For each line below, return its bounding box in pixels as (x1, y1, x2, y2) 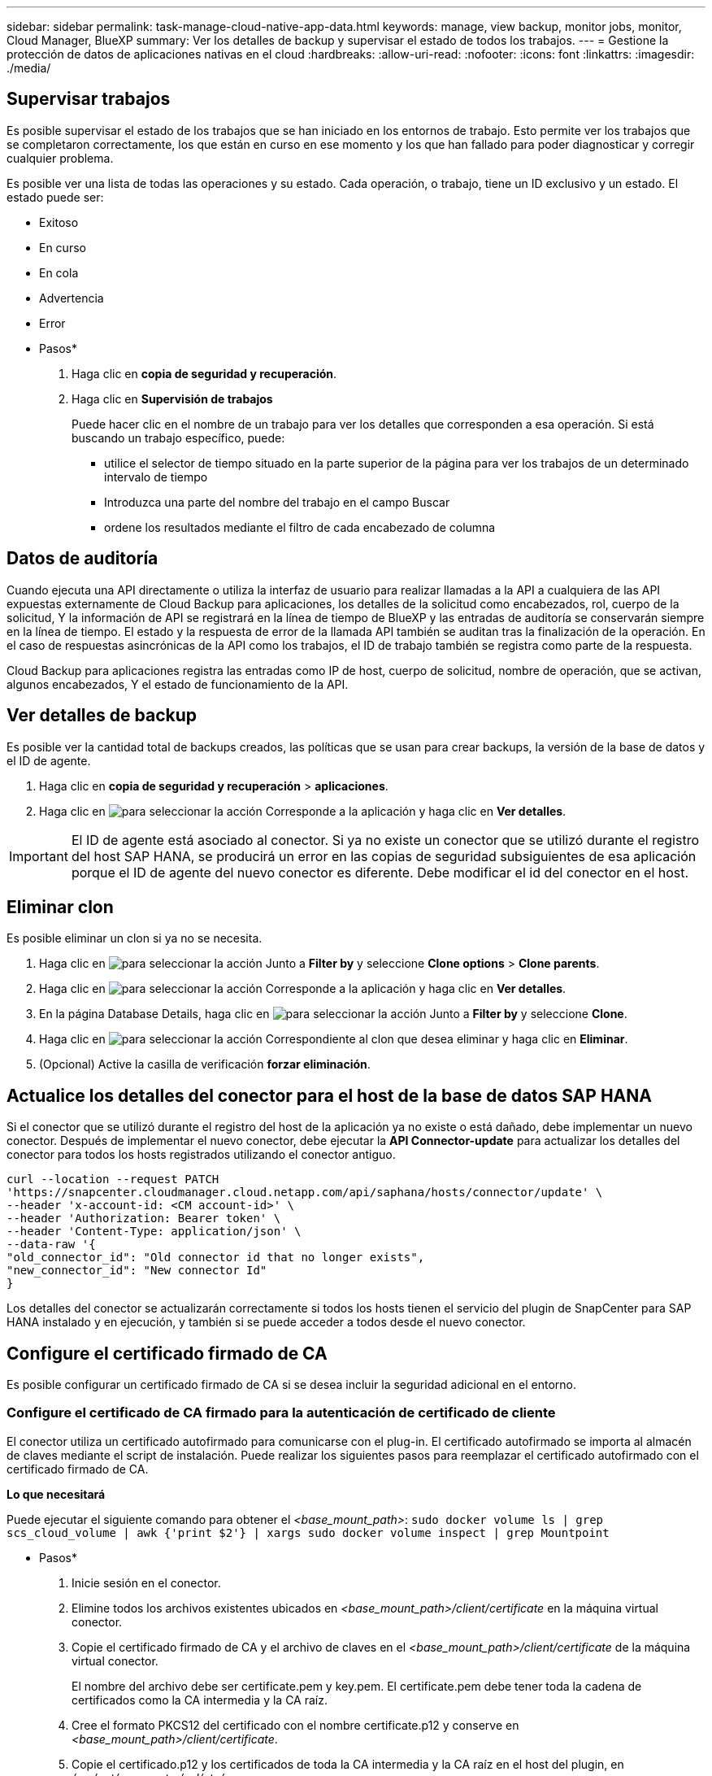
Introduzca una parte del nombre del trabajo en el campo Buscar (104, 494, 450, 509)
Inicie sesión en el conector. (72, 1575, 221, 1590)
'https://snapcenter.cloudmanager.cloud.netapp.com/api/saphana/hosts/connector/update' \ (7, 1186, 603, 1199)
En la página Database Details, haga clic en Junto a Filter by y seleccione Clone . (39, 1007, 627, 1021)
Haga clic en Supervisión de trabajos (72, 391, 273, 406)
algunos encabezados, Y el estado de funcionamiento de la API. (7, 677, 349, 691)
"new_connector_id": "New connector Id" (7, 1264, 267, 1278)
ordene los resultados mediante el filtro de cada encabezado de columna (104, 520, 496, 534)
